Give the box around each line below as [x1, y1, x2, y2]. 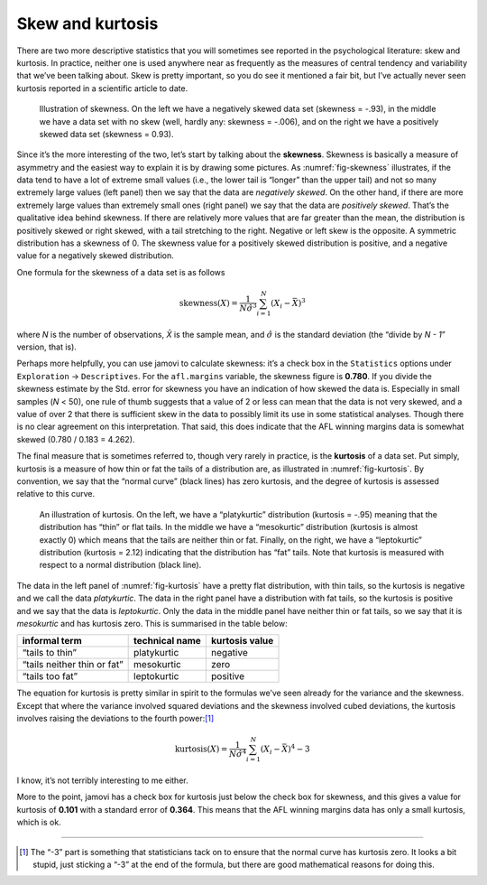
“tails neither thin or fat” [22, 658, 124, 671]
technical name [133, 635, 202, 647]
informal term [22, 635, 82, 647]
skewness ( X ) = [179, 298, 239, 308]
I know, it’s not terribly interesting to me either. [16, 775, 188, 786]
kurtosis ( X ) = [174, 744, 228, 754]
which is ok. [16, 817, 62, 828]
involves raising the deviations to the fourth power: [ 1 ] [16, 713, 215, 724]
